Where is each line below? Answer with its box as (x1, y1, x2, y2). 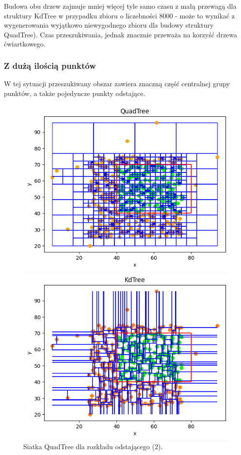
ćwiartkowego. (4, 39, 46, 49)
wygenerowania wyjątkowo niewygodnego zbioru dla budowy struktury (4, 20, 214, 30)
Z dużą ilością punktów (4, 59, 96, 71)
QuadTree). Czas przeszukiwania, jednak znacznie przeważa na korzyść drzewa (4, 29, 238, 39)
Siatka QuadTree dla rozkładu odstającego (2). (23, 441, 163, 452)
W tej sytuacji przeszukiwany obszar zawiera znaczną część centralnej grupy (4, 78, 230, 89)
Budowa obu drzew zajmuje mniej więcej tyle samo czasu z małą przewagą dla (4, 1, 237, 11)
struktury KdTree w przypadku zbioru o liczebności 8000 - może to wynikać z (4, 10, 235, 20)
